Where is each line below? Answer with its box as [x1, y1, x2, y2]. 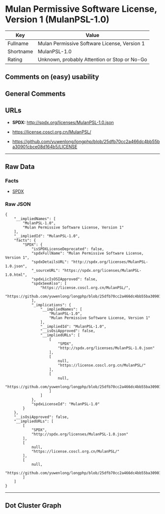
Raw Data [5, 162, 35, 171]
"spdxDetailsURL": [31, 259, 69, 264]
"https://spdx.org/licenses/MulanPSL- [62, 268, 141, 273]
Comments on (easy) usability [5, 73, 99, 81]
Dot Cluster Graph [5, 501, 61, 510]
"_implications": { [31, 302, 71, 307]
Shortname [7, 48, 33, 55]
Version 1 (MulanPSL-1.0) [5, 14, 110, 25]
